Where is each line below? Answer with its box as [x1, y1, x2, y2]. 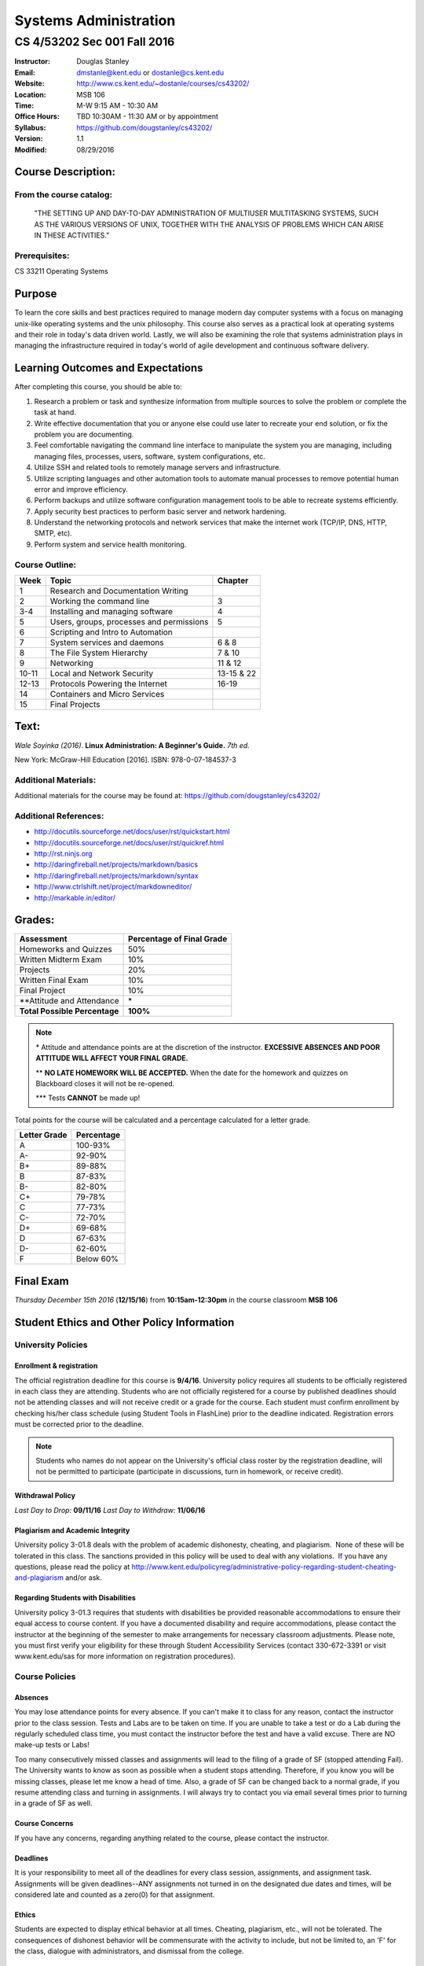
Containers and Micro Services [49, 689, 165, 699]
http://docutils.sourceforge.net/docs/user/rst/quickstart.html [34, 827, 231, 837]
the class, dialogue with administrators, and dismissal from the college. [14, 1946, 245, 1956]
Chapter [217, 575, 249, 586]
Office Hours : [14, 112, 60, 121]
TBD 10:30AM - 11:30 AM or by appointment [76, 112, 219, 121]
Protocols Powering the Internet [49, 679, 168, 689]
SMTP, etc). [34, 528, 72, 538]
